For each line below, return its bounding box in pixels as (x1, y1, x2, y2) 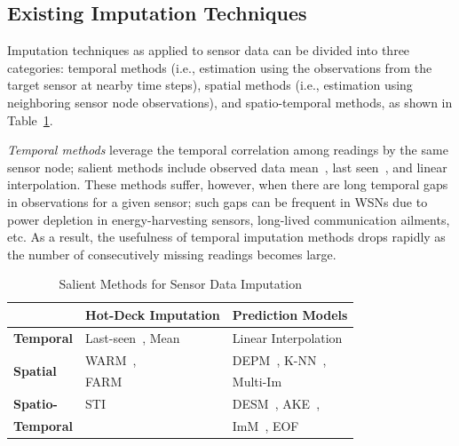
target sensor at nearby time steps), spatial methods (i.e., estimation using (7, 76, 413, 94)
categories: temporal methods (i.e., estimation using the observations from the (7, 58, 432, 76)
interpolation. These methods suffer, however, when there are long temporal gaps (7, 175, 448, 194)
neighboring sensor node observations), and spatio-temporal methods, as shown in (7, 92, 453, 111)
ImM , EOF (232, 417, 299, 435)
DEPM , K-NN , (232, 350, 327, 369)
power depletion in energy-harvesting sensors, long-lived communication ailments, (7, 210, 450, 228)
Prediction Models (232, 305, 348, 323)
